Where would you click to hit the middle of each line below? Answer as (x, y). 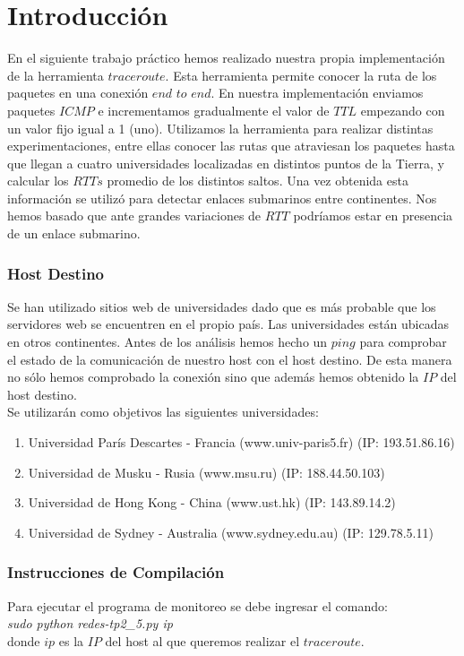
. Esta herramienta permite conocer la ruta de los (301, 75)
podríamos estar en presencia (373, 216)
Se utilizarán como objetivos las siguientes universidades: (163, 412)
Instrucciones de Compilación (116, 572)
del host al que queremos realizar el (202, 640)
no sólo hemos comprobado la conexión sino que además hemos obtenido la (213, 377)
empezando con (403, 110)
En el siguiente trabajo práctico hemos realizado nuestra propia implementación (226, 58)
